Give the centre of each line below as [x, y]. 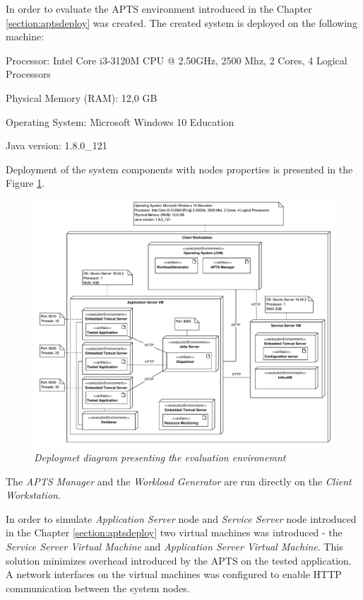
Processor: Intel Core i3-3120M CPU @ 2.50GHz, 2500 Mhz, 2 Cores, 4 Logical [177, 60]
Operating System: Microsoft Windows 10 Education [120, 121]
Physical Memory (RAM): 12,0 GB [82, 97]
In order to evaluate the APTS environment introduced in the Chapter [159, 8]
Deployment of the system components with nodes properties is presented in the [179, 169]
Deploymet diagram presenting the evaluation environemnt [160, 457]
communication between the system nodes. [98, 588]
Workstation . [33, 495]
